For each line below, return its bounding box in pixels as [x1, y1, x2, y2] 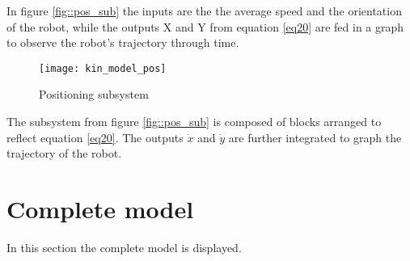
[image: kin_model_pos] [39, 62, 167, 74]
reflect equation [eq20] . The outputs [6, 128, 184, 145]
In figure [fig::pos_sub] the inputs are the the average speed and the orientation [6, 2, 402, 19]
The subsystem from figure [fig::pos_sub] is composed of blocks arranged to [6, 113, 382, 130]
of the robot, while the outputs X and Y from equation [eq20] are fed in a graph [6, 18, 404, 35]
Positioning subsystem [39, 86, 149, 103]
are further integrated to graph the [228, 128, 402, 145]
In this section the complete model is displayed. [6, 238, 242, 255]
